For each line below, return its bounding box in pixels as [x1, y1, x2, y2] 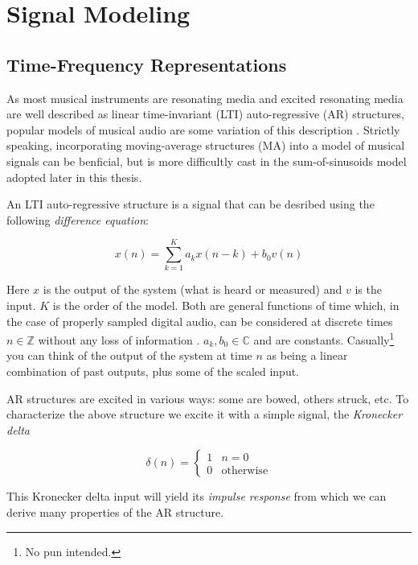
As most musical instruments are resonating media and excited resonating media [6, 89, 404, 106]
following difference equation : [6, 211, 149, 228]
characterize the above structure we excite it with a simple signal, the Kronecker [6, 406, 403, 423]
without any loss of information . [38, 331, 200, 348]
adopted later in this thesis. [6, 168, 142, 185]
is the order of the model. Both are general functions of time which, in [52, 297, 400, 314]
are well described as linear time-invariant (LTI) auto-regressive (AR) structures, [6, 105, 405, 122]
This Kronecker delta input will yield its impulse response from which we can [6, 488, 387, 505]
